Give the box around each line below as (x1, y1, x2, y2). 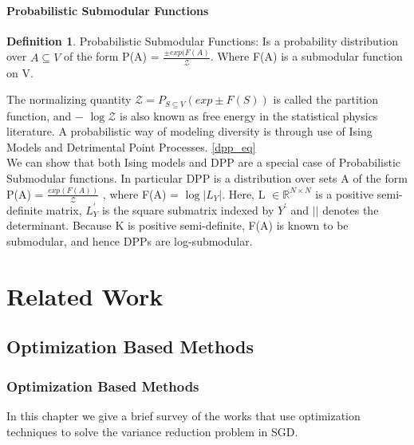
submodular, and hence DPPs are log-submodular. (6, 232, 253, 249)
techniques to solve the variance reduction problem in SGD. (6, 423, 298, 439)
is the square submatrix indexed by (101, 201, 274, 218)
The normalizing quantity (6, 91, 132, 108)
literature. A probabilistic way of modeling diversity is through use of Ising (6, 123, 373, 140)
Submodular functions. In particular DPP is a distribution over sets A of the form (6, 170, 408, 187)
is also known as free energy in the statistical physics (120, 107, 378, 124)
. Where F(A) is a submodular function (210, 48, 403, 65)
